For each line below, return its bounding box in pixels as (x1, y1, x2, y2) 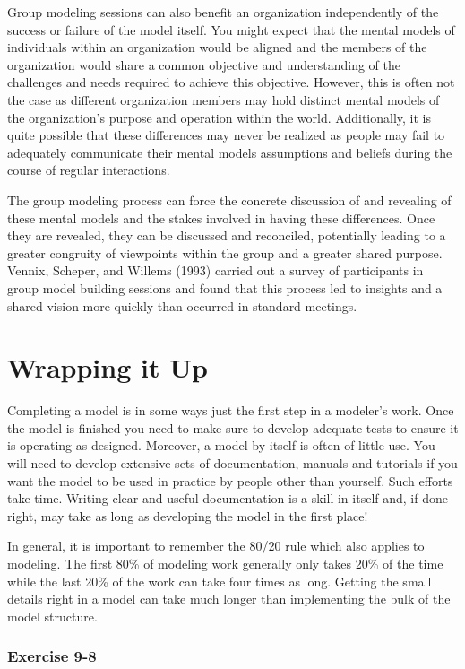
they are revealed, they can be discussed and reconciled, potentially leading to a (7, 226, 446, 245)
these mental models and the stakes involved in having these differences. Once (7, 208, 435, 227)
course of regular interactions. (7, 161, 170, 179)
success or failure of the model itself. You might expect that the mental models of (7, 20, 455, 39)
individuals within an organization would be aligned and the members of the (7, 38, 427, 56)
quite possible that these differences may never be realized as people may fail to (7, 126, 445, 144)
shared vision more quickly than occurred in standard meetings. (7, 296, 357, 315)
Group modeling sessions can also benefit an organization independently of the (7, 3, 439, 21)
